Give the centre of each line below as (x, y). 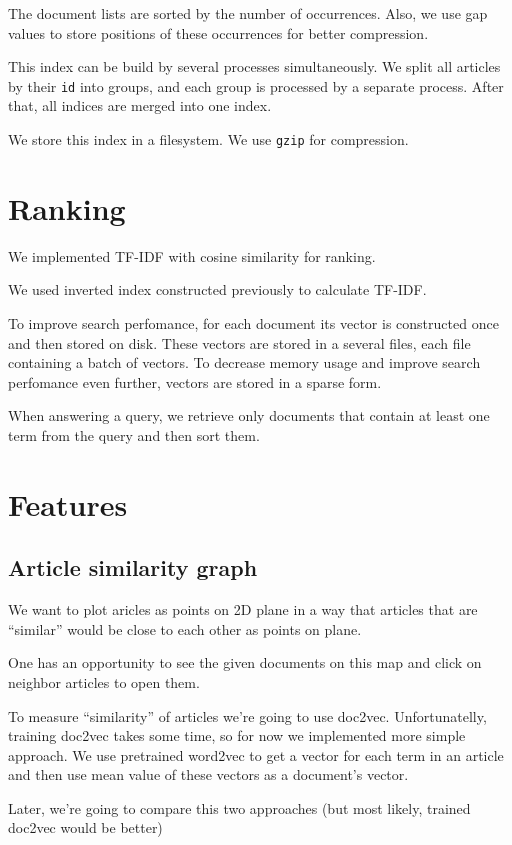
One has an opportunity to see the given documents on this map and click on (245, 662)
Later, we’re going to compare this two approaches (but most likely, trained (239, 807)
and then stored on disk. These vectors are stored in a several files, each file (239, 342)
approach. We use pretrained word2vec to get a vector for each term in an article (256, 754)
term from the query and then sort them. (134, 434)
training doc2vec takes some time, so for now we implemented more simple (237, 735)
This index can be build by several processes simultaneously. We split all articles (254, 66)
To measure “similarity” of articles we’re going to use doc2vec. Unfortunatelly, (247, 715)
